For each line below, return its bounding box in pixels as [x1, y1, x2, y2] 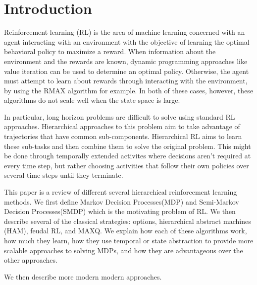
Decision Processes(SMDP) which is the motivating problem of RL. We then [4, 206, 236, 216]
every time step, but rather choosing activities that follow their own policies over [4, 160, 249, 170]
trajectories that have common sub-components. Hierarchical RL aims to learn [4, 131, 242, 142]
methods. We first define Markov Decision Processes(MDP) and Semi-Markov [4, 196, 239, 207]
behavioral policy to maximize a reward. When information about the [4, 46, 216, 57]
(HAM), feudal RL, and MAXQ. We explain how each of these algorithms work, [4, 225, 247, 236]
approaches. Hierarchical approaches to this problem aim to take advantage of [4, 121, 240, 132]
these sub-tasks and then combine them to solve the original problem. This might [4, 141, 251, 151]
